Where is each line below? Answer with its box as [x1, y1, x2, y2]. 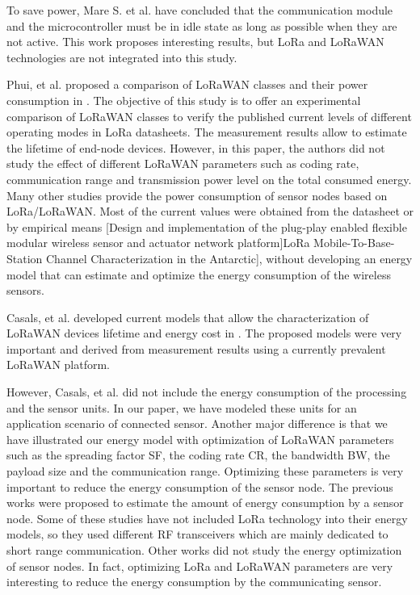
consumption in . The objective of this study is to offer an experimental [6, 91, 361, 108]
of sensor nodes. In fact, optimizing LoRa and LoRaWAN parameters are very [6, 557, 393, 574]
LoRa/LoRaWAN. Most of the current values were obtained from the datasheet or [6, 203, 414, 220]
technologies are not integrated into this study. [6, 48, 237, 65]
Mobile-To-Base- [313, 234, 395, 251]
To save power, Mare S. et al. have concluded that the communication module [6, 2, 393, 18]
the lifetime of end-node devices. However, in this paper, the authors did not [6, 139, 385, 156]
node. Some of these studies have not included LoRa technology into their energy [6, 509, 408, 526]
